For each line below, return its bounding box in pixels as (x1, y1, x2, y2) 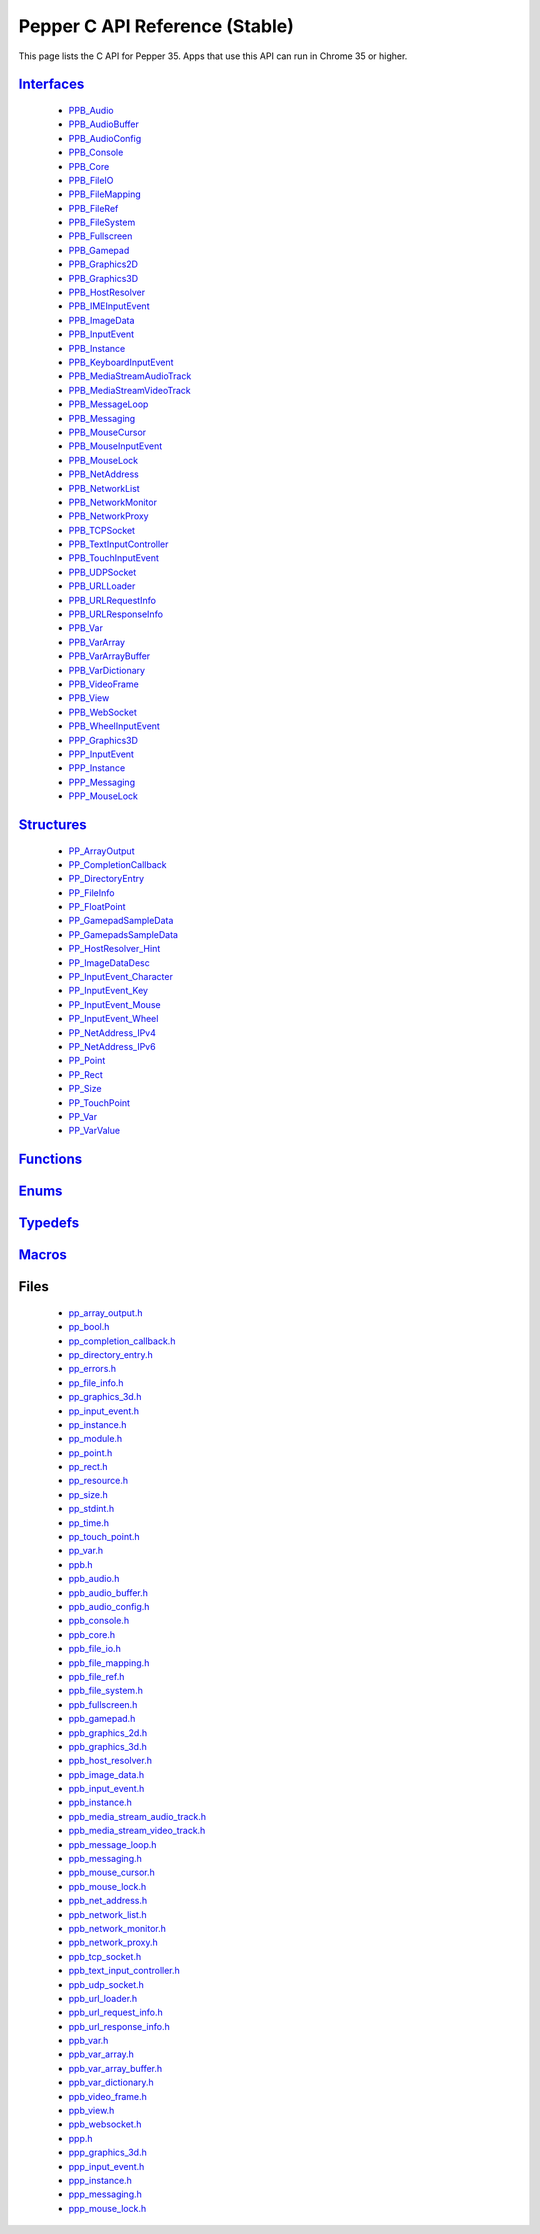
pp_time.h (68, 1516, 110, 1529)
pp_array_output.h (68, 1306, 143, 1319)
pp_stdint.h (68, 1503, 115, 1515)
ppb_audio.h (68, 1573, 120, 1585)
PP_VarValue (68, 1125, 120, 1137)
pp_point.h (68, 1446, 113, 1459)
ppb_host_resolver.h (68, 1755, 152, 1767)
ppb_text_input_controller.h (68, 1965, 180, 1977)
